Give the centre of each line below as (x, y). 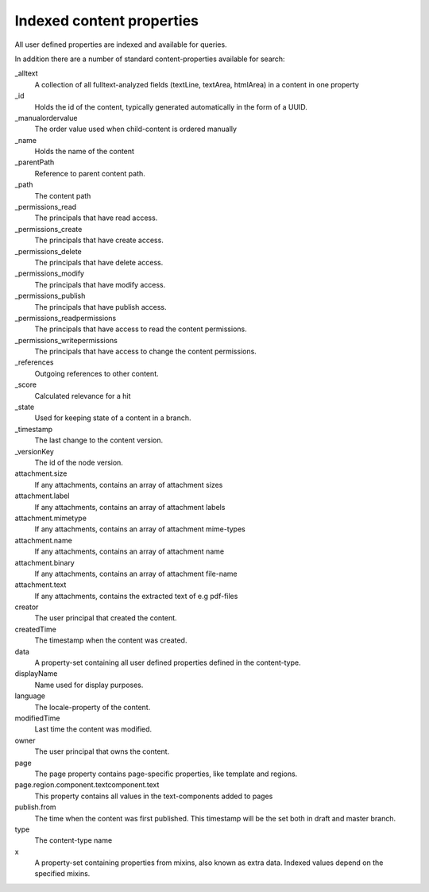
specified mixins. (62, 874)
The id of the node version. (79, 462)
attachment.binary (44, 562)
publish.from (35, 807)
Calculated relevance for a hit (83, 396)
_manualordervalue (46, 118)
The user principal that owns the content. (102, 751)
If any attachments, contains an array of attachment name (129, 551)
